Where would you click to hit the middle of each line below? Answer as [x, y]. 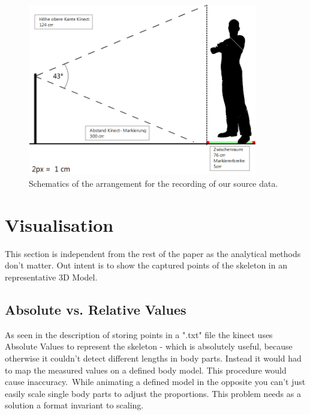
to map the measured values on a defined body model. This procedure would [146, 370]
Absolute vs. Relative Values [96, 309]
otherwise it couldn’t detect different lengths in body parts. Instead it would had [153, 358]
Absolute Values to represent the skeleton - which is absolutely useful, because [149, 346]
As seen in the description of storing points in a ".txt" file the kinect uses [139, 334]
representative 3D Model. [51, 277]
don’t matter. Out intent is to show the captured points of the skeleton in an [146, 265]
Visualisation [59, 224]
